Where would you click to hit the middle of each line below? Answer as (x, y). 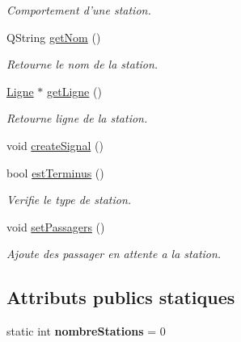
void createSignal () (55, 145)
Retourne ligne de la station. (77, 118)
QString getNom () (54, 37)
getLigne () (74, 91)
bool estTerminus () (55, 172)
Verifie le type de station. (69, 200)
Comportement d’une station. (79, 10)
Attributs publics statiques (121, 297)
